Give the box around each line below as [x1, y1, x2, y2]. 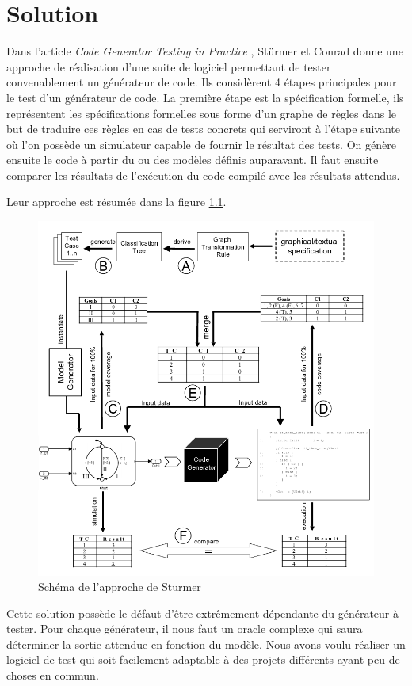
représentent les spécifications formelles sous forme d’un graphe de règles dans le [6, 105, 397, 121]
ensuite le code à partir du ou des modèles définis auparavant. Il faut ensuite [6, 151, 379, 168]
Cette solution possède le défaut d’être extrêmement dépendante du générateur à [6, 604, 399, 621]
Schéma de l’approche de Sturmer [38, 578, 201, 595]
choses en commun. [6, 667, 99, 684]
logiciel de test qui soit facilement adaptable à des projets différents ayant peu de [6, 651, 400, 668]
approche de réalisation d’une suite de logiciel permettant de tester [6, 58, 331, 74]
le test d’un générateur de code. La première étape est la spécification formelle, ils [6, 89, 404, 105]
